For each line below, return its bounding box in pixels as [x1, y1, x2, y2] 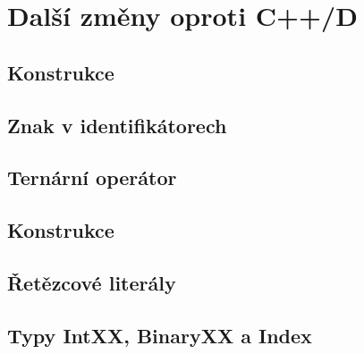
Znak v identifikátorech [7, 111, 227, 139]
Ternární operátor [7, 164, 177, 191]
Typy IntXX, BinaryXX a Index [7, 321, 312, 349]
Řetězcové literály [7, 268, 176, 296]
